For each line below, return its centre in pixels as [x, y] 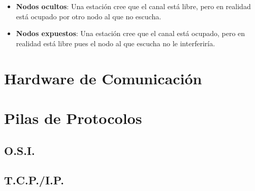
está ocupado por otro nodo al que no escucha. [89, 16]
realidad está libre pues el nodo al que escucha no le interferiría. [116, 43]
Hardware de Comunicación [103, 78]
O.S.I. [20, 150]
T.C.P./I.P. [34, 180]
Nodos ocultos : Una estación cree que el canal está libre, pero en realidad [133, 6]
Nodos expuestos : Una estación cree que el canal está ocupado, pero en [131, 33]
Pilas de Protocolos [73, 118]
